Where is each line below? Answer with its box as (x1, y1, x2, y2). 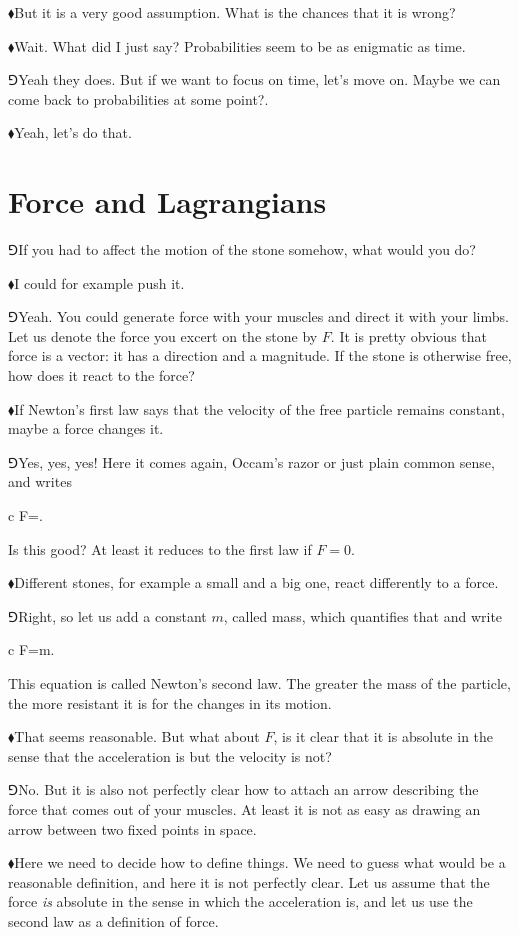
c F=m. (8, 639, 55, 660)
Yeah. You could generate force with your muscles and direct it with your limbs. (18, 306, 509, 327)
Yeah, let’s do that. (14, 122, 132, 143)
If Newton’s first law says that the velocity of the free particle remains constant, (14, 398, 505, 419)
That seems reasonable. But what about (14, 726, 260, 747)
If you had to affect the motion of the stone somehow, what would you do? (18, 239, 476, 260)
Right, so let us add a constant (18, 605, 207, 626)
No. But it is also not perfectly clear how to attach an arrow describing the (18, 779, 479, 800)
